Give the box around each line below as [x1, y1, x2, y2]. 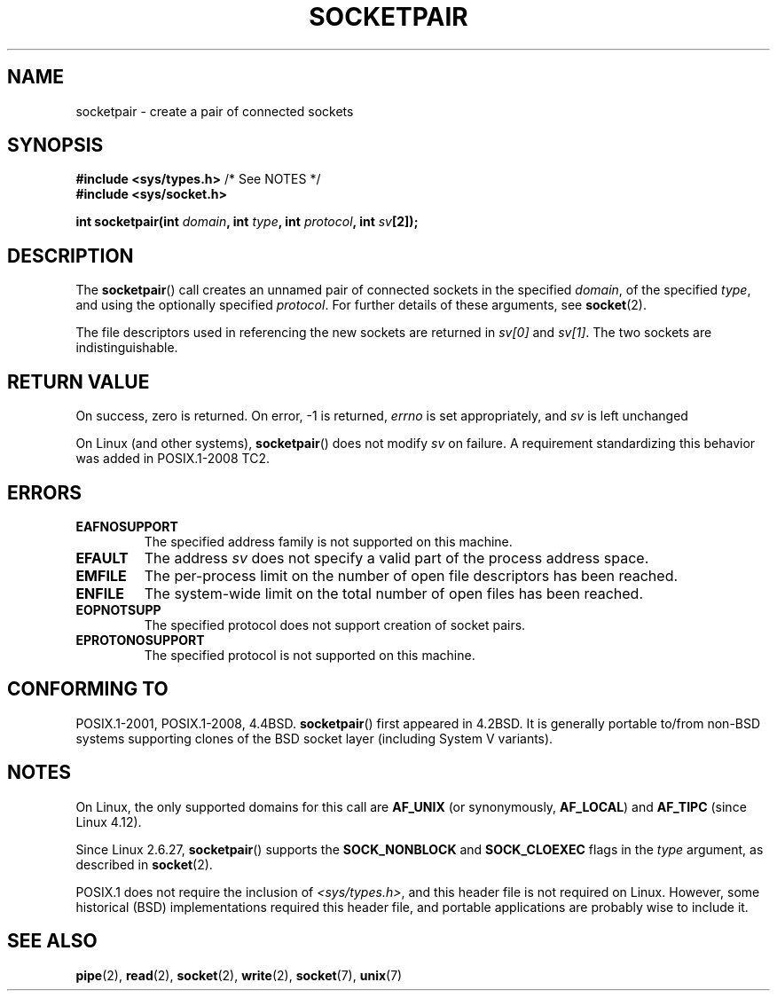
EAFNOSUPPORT [75, 518, 178, 534]
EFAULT [75, 548, 129, 567]
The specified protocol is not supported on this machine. [144, 647, 475, 663]
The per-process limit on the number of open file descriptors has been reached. [144, 566, 679, 585]
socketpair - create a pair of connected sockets [75, 103, 354, 119]
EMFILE [75, 566, 127, 585]
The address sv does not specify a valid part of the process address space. [144, 548, 649, 567]
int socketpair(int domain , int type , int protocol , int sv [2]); [75, 214, 419, 230]
